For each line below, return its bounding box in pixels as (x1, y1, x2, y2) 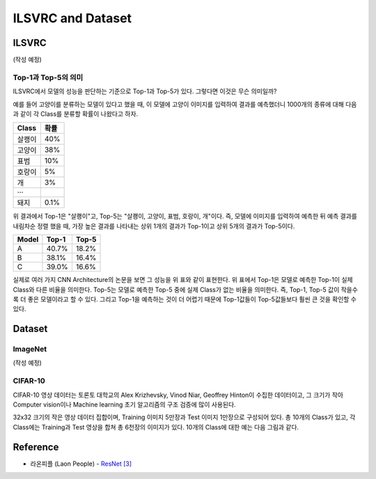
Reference (13, 441, 59, 453)
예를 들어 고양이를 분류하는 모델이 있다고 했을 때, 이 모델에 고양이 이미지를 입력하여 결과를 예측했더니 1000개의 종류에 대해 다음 (13, 100, 357, 108)
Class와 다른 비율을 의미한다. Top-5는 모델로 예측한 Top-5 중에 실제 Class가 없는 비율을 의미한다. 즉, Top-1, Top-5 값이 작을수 (13, 285, 359, 294)
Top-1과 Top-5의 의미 (13, 72, 84, 82)
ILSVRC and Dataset (13, 10, 132, 26)
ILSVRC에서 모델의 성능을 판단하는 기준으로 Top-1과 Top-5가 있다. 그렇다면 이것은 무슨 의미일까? (13, 87, 277, 95)
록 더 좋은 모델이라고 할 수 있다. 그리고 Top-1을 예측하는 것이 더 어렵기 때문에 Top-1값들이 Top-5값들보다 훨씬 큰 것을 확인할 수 (13, 295, 357, 303)
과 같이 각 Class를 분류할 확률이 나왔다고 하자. (13, 109, 139, 118)
